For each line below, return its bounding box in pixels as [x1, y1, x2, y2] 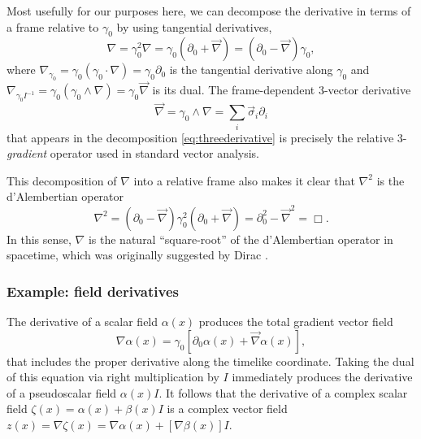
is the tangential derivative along [169, 61, 333, 78]
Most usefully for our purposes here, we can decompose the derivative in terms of [7, 2, 411, 19]
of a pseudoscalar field [7, 384, 117, 401]
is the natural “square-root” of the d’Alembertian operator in [88, 230, 393, 247]
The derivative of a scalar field [7, 313, 158, 330]
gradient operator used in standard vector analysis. [7, 145, 260, 162]
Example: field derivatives [7, 280, 179, 301]
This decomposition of [7, 172, 117, 189]
